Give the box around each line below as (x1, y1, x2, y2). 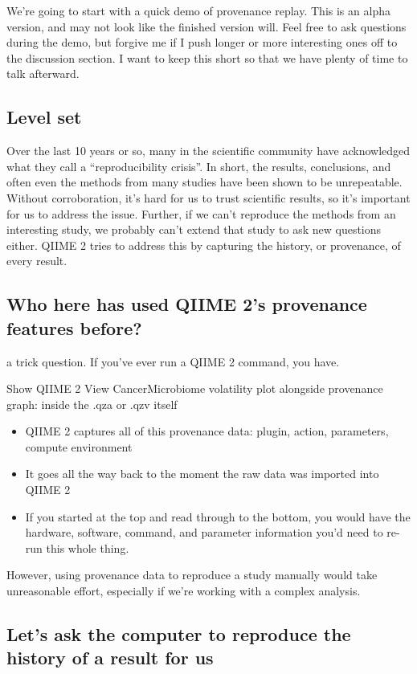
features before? (6, 315, 142, 340)
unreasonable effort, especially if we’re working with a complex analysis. (6, 582, 361, 599)
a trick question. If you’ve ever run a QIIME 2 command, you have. (6, 353, 340, 370)
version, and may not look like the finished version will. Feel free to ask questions (6, 18, 407, 35)
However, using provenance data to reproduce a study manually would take (6, 566, 378, 583)
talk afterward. (6, 65, 80, 82)
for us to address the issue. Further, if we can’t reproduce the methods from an (6, 205, 396, 222)
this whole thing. (46, 539, 129, 556)
